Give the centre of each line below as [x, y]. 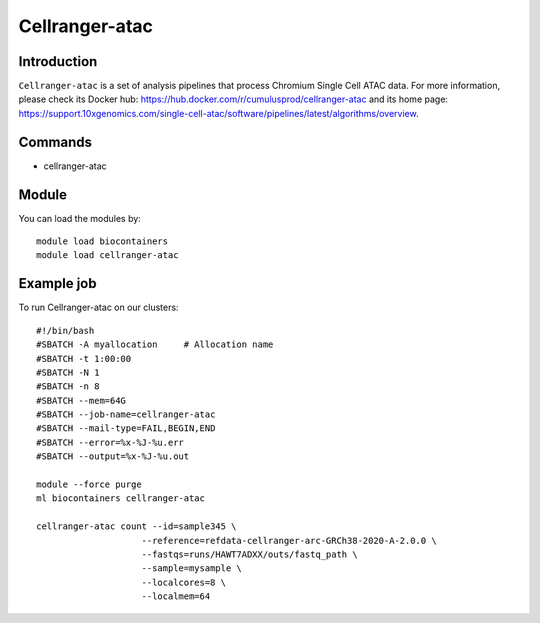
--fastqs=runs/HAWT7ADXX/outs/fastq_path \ [250, 554]
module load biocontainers [102, 241]
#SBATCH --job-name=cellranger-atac [126, 414]
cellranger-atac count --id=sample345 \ [136, 526]
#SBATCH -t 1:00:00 [84, 358]
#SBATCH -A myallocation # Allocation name [155, 344]
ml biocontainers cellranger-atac [120, 498]
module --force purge [89, 484]
